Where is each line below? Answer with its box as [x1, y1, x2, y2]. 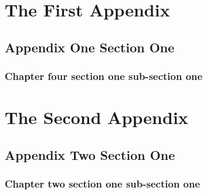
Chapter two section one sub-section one [5, 176, 201, 191]
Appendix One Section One [5, 38, 175, 56]
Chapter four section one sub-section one [5, 69, 203, 83]
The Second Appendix [5, 105, 188, 129]
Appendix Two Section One [5, 145, 175, 163]
